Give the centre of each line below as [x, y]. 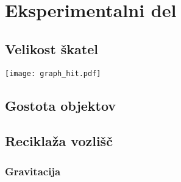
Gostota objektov [61, 105]
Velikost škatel [51, 48]
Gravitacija [33, 171]
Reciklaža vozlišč [59, 141]
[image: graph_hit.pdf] [53, 73]
